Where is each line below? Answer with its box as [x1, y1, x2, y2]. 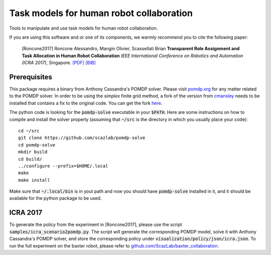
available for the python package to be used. [9, 195, 102, 201]
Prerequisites [9, 73, 52, 81]
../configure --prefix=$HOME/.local [18, 163, 108, 169]
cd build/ [18, 156, 42, 162]
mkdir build [18, 149, 48, 155]
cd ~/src [18, 128, 40, 134]
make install [18, 177, 50, 183]
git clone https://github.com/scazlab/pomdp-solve [18, 135, 146, 141]
